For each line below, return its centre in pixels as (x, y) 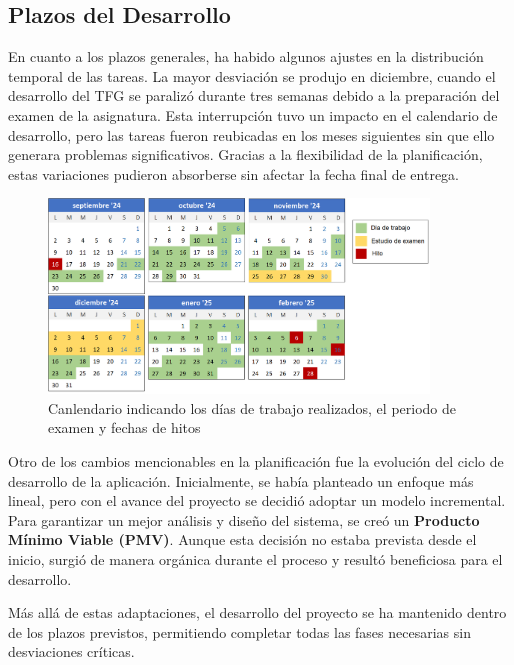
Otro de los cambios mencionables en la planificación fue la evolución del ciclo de (256, 460)
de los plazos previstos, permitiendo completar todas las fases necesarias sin (239, 631)
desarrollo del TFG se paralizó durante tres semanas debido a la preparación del (254, 95)
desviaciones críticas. (71, 651)
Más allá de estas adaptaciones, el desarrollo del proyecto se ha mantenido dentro (257, 612)
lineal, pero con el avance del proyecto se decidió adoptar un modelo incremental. (257, 500)
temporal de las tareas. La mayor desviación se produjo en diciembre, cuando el (252, 75)
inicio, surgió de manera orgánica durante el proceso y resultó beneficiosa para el (255, 558)
